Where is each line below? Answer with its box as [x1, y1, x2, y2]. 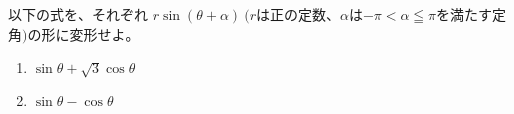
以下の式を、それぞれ [8, 4, 148, 24]
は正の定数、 [255, 4, 340, 24]
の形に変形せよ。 [27, 23, 140, 44]
